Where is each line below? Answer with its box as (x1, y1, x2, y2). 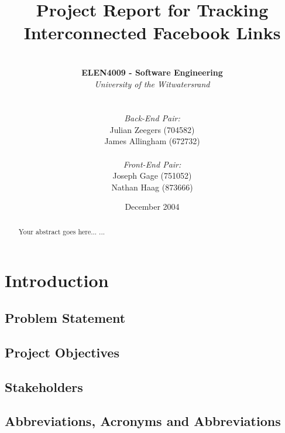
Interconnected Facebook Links (23, 21, 281, 45)
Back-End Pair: (124, 112, 180, 124)
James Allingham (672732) (104, 135, 200, 147)
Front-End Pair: (123, 158, 181, 170)
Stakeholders (5, 377, 83, 396)
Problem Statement (5, 309, 126, 327)
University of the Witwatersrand (94, 77, 210, 90)
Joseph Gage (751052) (112, 169, 192, 182)
